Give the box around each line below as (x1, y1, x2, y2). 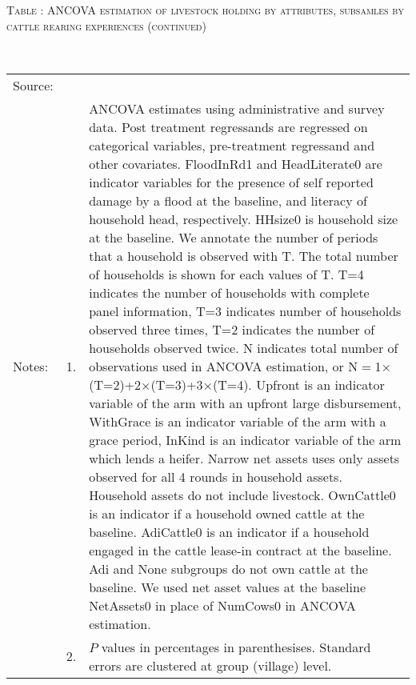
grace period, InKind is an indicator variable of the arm (89, 430, 402, 449)
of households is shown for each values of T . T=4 (89, 264, 364, 283)
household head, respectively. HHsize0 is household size (89, 209, 398, 228)
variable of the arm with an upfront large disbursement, (89, 393, 402, 412)
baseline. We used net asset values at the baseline (89, 577, 366, 596)
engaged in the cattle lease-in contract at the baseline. (89, 540, 392, 559)
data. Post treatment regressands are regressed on (89, 117, 368, 136)
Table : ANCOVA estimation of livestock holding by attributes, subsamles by (6, 2, 404, 18)
